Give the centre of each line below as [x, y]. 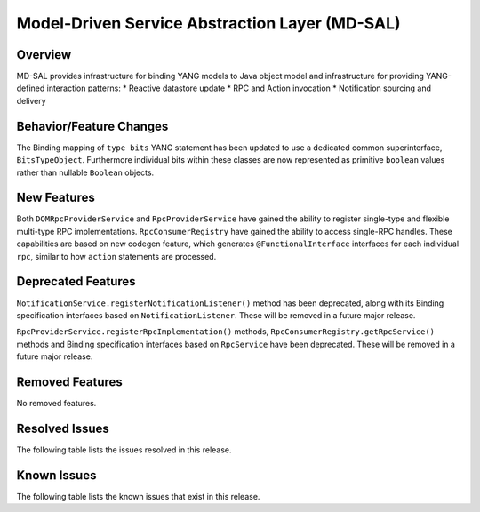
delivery [31, 100]
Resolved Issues [63, 428]
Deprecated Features [76, 281]
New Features [56, 198]
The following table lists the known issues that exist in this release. [138, 496]
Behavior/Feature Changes [92, 126]
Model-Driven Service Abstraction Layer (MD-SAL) [208, 23]
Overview [44, 55]
